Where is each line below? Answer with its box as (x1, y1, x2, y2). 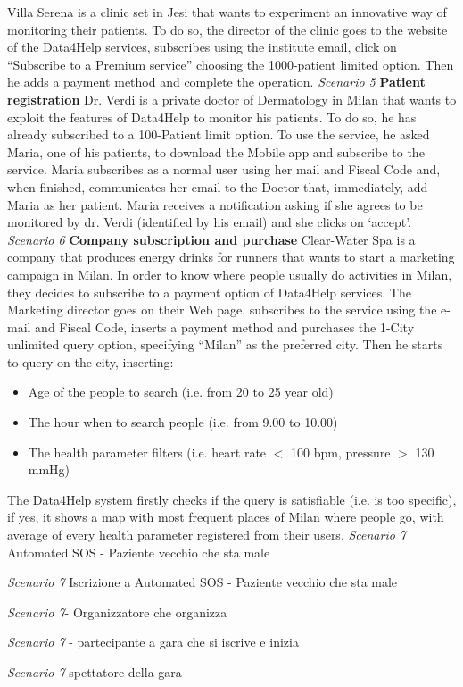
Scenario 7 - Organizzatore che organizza (7, 602, 227, 621)
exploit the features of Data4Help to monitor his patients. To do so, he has (7, 107, 417, 126)
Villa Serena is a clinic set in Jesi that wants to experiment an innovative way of (7, 3, 447, 21)
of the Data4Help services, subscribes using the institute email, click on (7, 38, 397, 56)
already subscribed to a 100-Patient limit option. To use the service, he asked (7, 125, 430, 144)
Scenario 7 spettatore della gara (7, 663, 182, 681)
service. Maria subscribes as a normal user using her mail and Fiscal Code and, (7, 160, 441, 179)
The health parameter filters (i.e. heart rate (28, 442, 267, 461)
